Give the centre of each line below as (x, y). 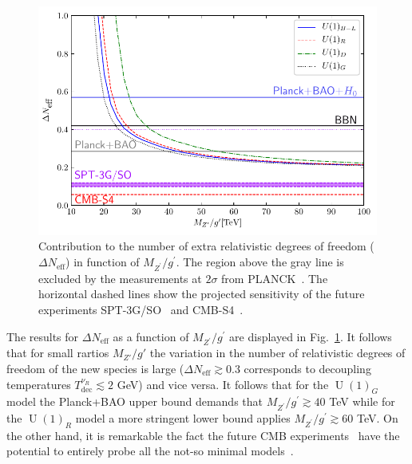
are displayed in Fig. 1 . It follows (311, 336)
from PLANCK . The (275, 278)
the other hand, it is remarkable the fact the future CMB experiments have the (203, 435)
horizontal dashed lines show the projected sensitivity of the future (202, 294)
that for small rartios (58, 353)
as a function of (151, 336)
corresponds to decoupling (307, 368)
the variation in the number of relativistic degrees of (277, 353)
